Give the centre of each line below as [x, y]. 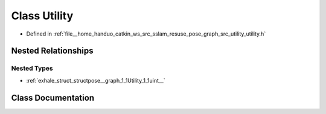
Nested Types [32, 68]
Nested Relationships [52, 51]
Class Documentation [53, 97]
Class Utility [42, 16]
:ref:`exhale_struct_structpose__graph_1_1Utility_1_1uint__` [96, 80]
